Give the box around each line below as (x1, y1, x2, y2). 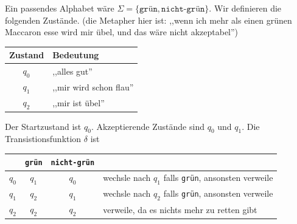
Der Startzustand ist (5, 120, 82, 132)
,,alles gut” (52, 64, 93, 77)
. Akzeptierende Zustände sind (91, 120, 204, 132)
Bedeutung (52, 49, 99, 61)
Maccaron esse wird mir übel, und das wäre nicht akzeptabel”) (5, 25, 239, 38)
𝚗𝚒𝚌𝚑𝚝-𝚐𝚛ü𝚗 (161, 5, 205, 13)
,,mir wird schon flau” (52, 80, 134, 93)
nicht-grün (51, 158, 95, 168)
